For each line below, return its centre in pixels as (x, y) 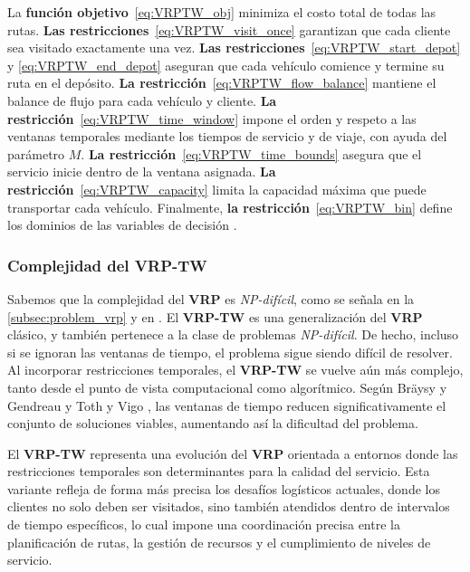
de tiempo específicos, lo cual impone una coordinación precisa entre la (204, 524)
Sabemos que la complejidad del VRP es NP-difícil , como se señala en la (211, 298)
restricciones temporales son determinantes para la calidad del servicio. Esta (219, 471)
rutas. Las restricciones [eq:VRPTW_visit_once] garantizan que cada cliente (229, 29)
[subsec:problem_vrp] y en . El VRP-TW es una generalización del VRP (215, 316)
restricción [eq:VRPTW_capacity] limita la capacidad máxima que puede (217, 189)
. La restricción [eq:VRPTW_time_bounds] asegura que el (251, 153)
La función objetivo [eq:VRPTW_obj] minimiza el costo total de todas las (222, 12)
